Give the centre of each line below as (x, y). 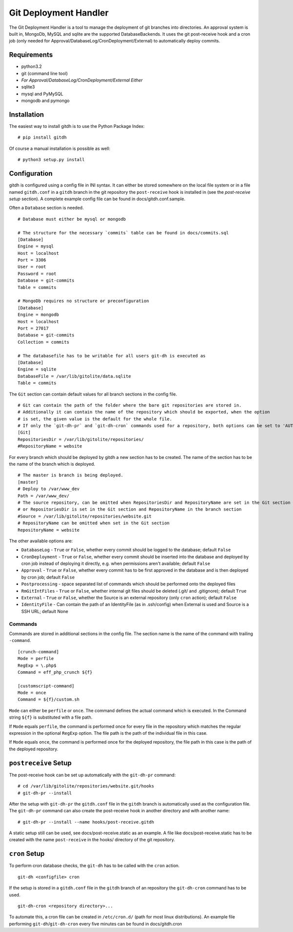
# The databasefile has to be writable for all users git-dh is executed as (112, 356)
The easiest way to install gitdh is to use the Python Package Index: (77, 126)
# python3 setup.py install (51, 160)
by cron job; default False (48, 577)
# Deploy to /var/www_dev (49, 489)
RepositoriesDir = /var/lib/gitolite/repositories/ (81, 439)
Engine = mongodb (38, 315)
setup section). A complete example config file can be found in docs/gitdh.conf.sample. (97, 199)
